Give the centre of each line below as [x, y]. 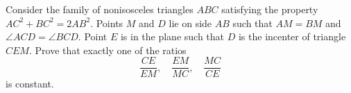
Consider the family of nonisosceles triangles [100, 9]
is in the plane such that [172, 36]
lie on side [190, 23]
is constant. [30, 84]
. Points [107, 23]
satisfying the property [270, 9]
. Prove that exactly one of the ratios [108, 50]
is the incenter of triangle [292, 36]
